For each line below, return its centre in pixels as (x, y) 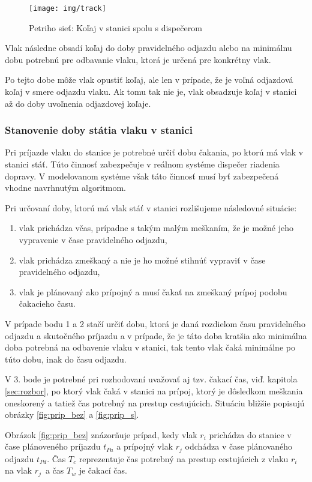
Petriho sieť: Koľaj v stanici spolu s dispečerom (115, 27)
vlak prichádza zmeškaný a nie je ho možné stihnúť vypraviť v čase (142, 260)
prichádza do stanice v (250, 434)
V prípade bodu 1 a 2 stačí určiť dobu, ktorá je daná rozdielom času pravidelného (155, 323)
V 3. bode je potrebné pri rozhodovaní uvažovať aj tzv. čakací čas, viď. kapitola (151, 379)
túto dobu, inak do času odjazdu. (66, 359)
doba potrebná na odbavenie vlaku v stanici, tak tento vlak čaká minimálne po (150, 347)
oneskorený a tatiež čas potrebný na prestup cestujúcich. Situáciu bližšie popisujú (155, 402)
